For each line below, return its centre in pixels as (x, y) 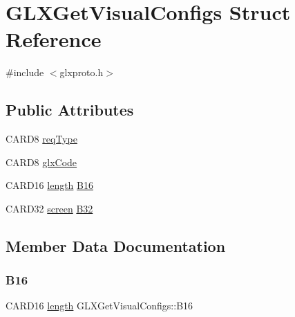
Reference (54, 39)
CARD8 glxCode (41, 162)
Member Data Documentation (116, 245)
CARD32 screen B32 (49, 208)
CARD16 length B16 (49, 185)
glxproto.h (82, 72)
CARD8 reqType (41, 139)
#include (25, 72)
